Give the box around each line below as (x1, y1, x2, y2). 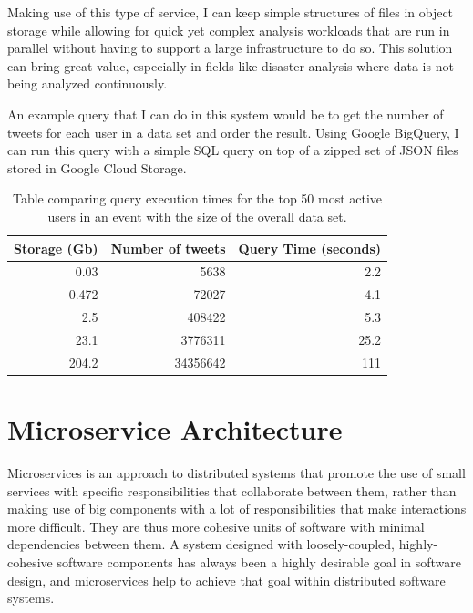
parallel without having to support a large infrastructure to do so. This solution (7, 38, 453, 57)
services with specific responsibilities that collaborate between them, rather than (7, 481, 457, 500)
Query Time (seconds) (238, 238, 382, 257)
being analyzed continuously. (7, 74, 168, 93)
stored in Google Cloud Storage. (7, 158, 187, 177)
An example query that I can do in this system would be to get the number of (7, 104, 444, 123)
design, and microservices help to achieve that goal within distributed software (7, 570, 446, 589)
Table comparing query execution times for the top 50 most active (12, 189, 383, 208)
